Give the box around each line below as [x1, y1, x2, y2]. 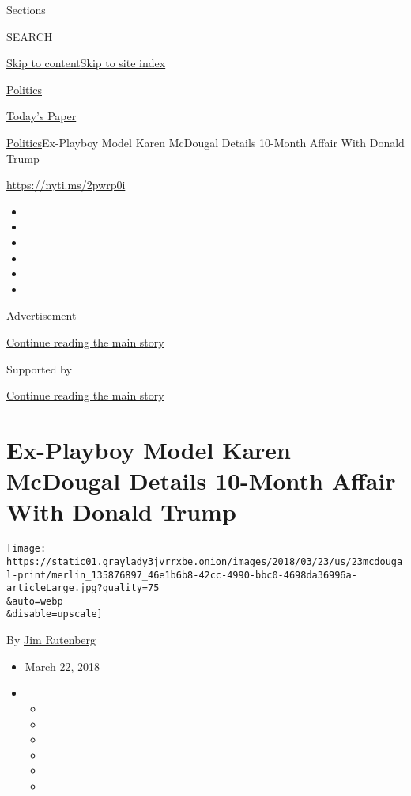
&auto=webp [6, 595, 63, 607]
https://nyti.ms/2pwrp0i [6, 176, 126, 193]
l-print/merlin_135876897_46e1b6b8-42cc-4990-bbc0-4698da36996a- [6, 569, 357, 581]
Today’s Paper [6, 108, 77, 124]
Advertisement [6, 307, 77, 324]
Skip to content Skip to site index [6, 55, 166, 71]
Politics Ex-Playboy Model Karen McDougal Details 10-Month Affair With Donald [6, 134, 405, 150]
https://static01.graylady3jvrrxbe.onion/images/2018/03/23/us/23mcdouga [6, 555, 403, 567]
